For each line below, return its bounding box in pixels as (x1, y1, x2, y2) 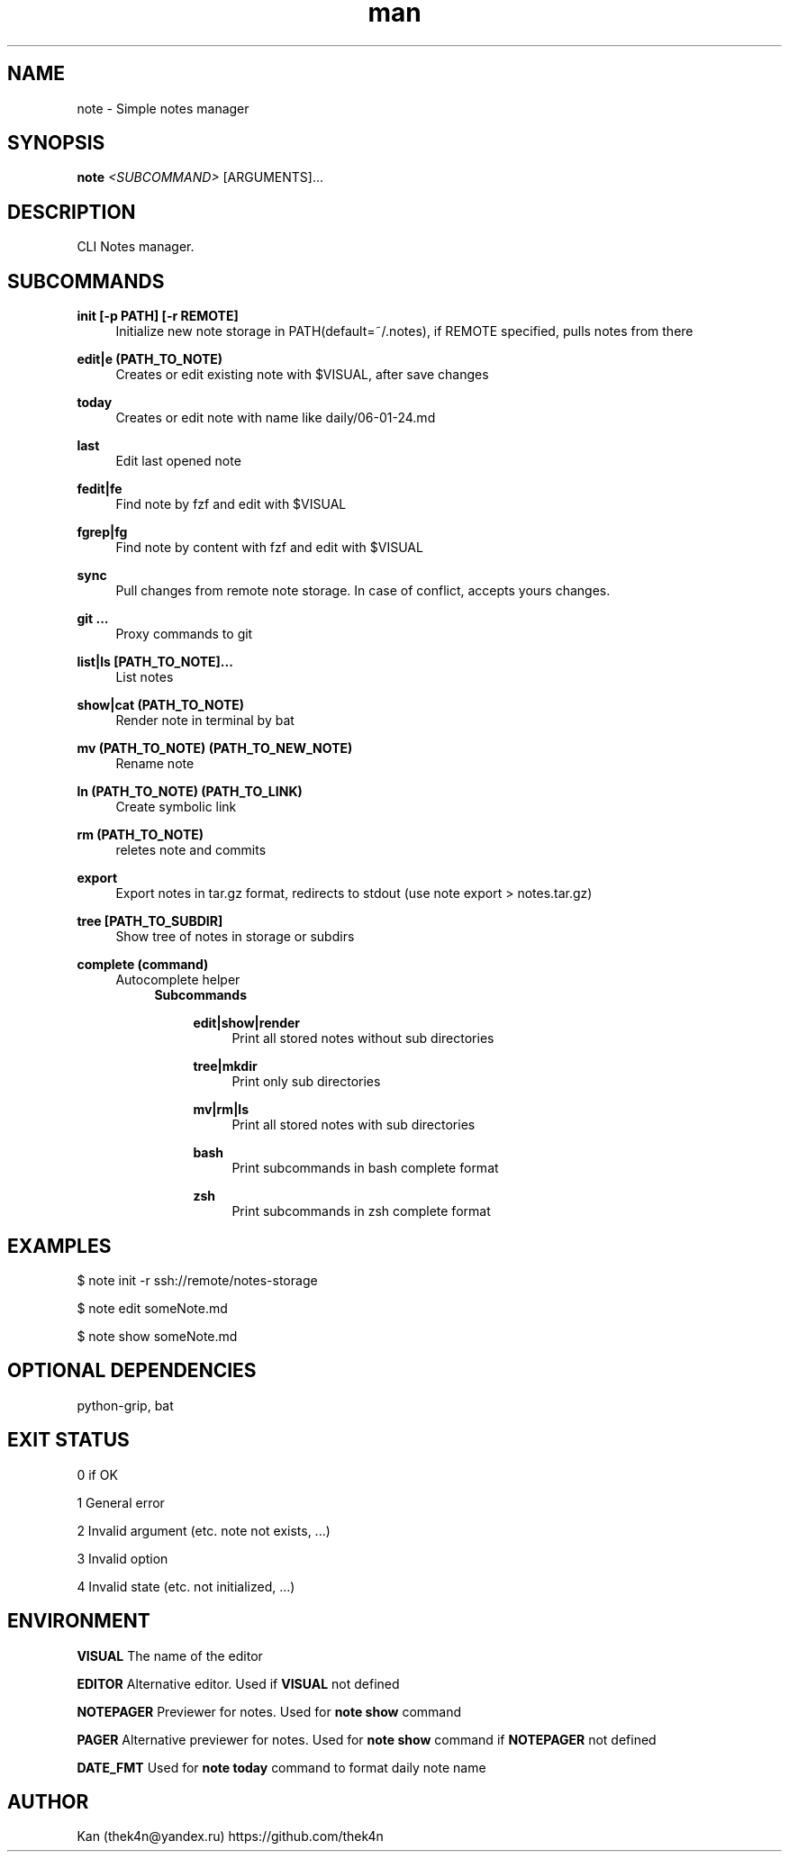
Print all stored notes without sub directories (231, 1030, 494, 1047)
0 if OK (77, 1466, 118, 1483)
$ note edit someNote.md (77, 1300, 228, 1316)
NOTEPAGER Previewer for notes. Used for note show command (77, 1703, 462, 1719)
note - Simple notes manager (77, 100, 249, 116)
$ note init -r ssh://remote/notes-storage (77, 1272, 318, 1288)
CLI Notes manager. (77, 239, 195, 255)
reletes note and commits (115, 842, 267, 858)
